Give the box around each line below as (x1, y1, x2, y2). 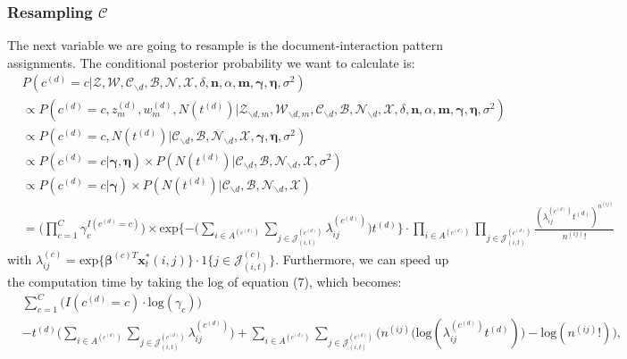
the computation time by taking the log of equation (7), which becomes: (7, 272, 402, 291)
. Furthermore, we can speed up (275, 249, 449, 268)
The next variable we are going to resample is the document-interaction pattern (7, 36, 443, 54)
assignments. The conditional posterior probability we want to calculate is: (7, 53, 415, 71)
